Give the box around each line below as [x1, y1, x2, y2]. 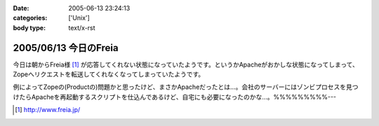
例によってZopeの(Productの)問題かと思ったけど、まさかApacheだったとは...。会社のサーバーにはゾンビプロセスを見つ [13, 83, 359, 91]
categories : [13, 14, 48, 22]
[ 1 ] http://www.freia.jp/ [15, 106, 81, 114]
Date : [13, 4, 29, 12]
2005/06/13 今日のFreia [13, 42, 119, 54]
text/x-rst [68, 23, 95, 31]
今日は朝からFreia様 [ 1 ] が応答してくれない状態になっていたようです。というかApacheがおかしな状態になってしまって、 [13, 60, 359, 69]
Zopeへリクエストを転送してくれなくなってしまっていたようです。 [13, 70, 205, 78]
